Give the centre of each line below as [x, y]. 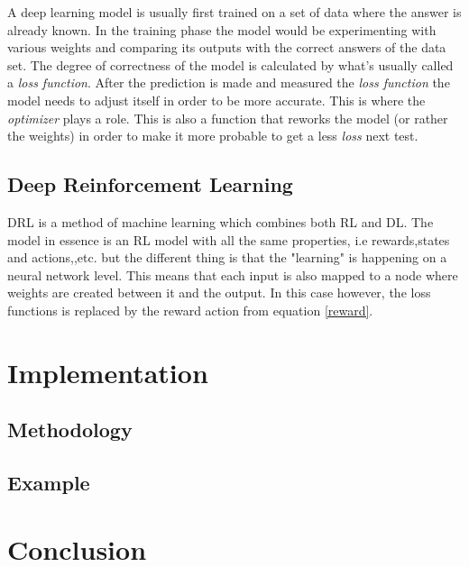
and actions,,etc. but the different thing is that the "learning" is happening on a [227, 257]
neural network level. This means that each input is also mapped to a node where [233, 274]
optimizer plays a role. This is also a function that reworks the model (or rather [228, 118]
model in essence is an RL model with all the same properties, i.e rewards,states [229, 239]
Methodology [70, 430]
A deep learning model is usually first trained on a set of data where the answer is [234, 12]
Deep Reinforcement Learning [150, 184]
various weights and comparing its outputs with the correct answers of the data [227, 47]
